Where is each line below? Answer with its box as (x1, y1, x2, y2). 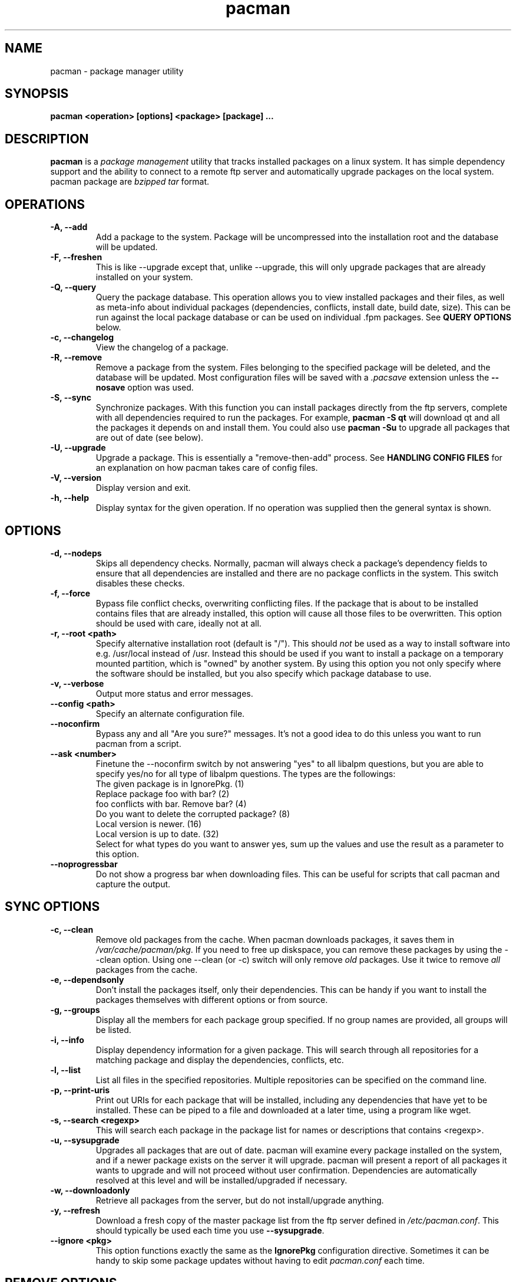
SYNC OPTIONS (5, 899, 100, 914)
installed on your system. (95, 272, 193, 283)
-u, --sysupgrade (50, 1135, 120, 1145)
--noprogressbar (50, 858, 118, 869)
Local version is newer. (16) (95, 818, 202, 829)
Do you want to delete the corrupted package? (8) (95, 808, 290, 819)
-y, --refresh (50, 1205, 101, 1215)
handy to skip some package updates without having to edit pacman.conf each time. (95, 1255, 425, 1265)
